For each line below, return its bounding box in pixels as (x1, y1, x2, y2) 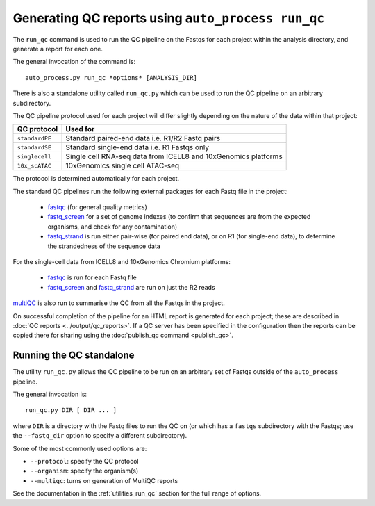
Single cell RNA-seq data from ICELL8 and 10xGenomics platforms (65, 152, 283, 161)
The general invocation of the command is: (12, 58, 135, 66)
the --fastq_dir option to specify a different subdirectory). (12, 432, 187, 440)
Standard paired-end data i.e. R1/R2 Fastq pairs (65, 133, 221, 143)
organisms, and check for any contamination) (47, 222, 178, 231)
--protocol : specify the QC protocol (30, 457, 139, 465)
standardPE (17, 134, 52, 142)
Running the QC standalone (12, 350, 135, 361)
